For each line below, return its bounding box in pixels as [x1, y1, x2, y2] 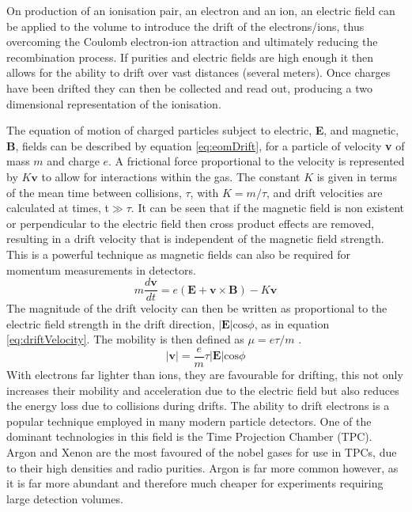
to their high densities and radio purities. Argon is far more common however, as [6, 459, 399, 476]
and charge [47, 153, 100, 169]
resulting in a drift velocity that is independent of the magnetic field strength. [6, 230, 384, 247]
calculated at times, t [6, 199, 109, 216]
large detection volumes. [6, 490, 123, 506]
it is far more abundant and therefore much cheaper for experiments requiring [6, 475, 384, 491]
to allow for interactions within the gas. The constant [41, 168, 300, 184]
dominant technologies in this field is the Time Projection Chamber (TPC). [6, 428, 372, 445]
